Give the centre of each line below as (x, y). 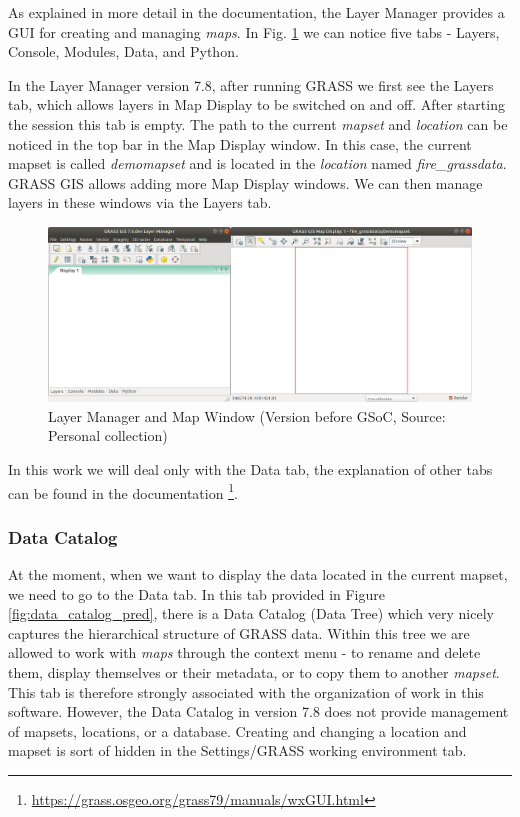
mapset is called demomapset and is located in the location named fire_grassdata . (257, 163)
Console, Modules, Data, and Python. (123, 51)
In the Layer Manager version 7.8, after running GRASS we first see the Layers (251, 84)
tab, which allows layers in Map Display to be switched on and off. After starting (256, 104)
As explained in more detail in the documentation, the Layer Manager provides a (256, 12)
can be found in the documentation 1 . (123, 491)
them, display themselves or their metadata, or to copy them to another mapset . (254, 672)
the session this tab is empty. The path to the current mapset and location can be (258, 123)
